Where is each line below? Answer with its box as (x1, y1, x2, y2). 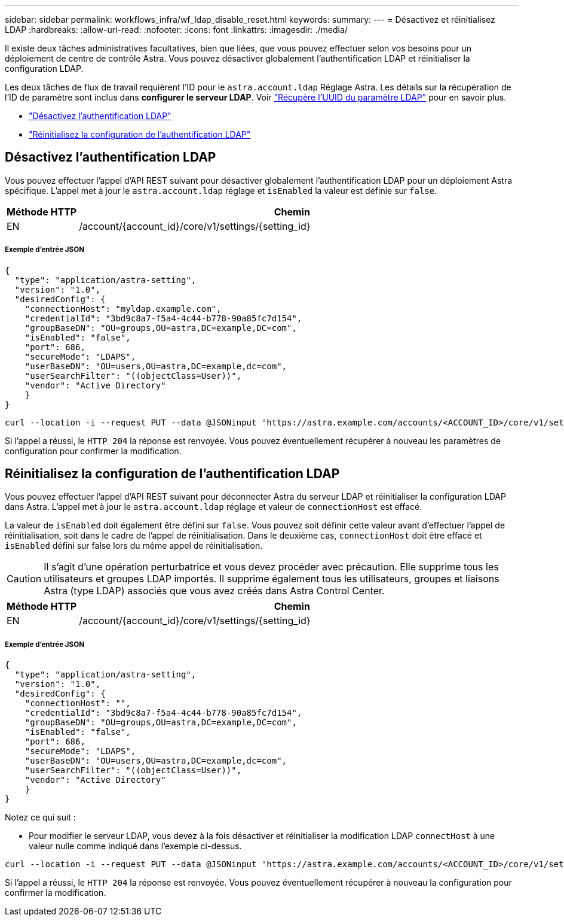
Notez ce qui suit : (5, 812, 76, 823)
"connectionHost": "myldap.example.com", (24, 303, 222, 314)
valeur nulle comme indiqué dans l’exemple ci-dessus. (29, 841, 242, 852)
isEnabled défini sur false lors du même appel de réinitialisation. (5, 540, 263, 551)
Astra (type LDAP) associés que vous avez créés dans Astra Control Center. (44, 585, 385, 597)
